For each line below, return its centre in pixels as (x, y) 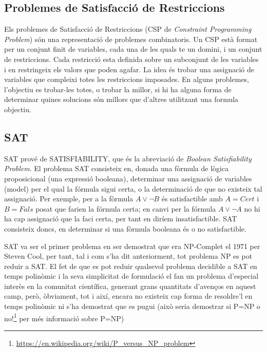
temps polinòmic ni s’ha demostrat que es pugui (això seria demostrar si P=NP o (132, 306)
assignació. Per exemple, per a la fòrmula (69, 199)
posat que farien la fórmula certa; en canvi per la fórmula (126, 208)
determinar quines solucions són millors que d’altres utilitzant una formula (121, 99)
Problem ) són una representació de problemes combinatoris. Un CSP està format (131, 39)
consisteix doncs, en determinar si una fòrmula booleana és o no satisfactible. (125, 228)
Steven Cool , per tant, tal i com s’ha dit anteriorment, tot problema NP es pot (128, 256)
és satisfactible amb (192, 199)
